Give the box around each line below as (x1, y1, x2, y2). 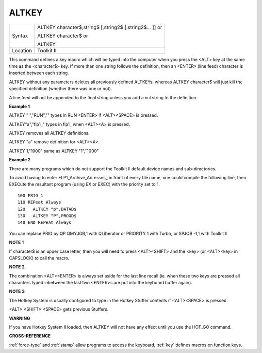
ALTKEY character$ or (37, 32, 88, 39)
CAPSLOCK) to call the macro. (9, 255, 70, 261)
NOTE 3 (9, 289, 25, 294)
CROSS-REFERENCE (9, 333, 51, 339)
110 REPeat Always (17, 200, 62, 205)
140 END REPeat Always (17, 220, 72, 225)
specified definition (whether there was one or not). (9, 86, 113, 92)
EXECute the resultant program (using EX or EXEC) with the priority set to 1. (9, 182, 160, 187)
